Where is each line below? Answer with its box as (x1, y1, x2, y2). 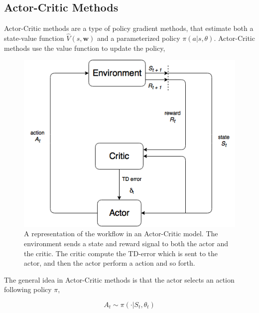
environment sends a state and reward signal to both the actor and (24, 238, 228, 249)
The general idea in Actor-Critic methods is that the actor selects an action (4, 274, 235, 285)
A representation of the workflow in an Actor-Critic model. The (24, 228, 218, 239)
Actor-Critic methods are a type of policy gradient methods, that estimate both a (4, 23, 254, 33)
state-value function (4, 33, 64, 43)
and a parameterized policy (97, 33, 180, 43)
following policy (4, 284, 52, 295)
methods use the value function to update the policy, (4, 42, 165, 53)
